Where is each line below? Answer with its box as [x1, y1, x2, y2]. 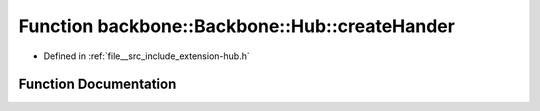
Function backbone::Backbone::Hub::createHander [18, 15, 455, 37]
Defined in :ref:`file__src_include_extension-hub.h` [43, 50, 250, 62]
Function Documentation [18, 76, 177, 93]
